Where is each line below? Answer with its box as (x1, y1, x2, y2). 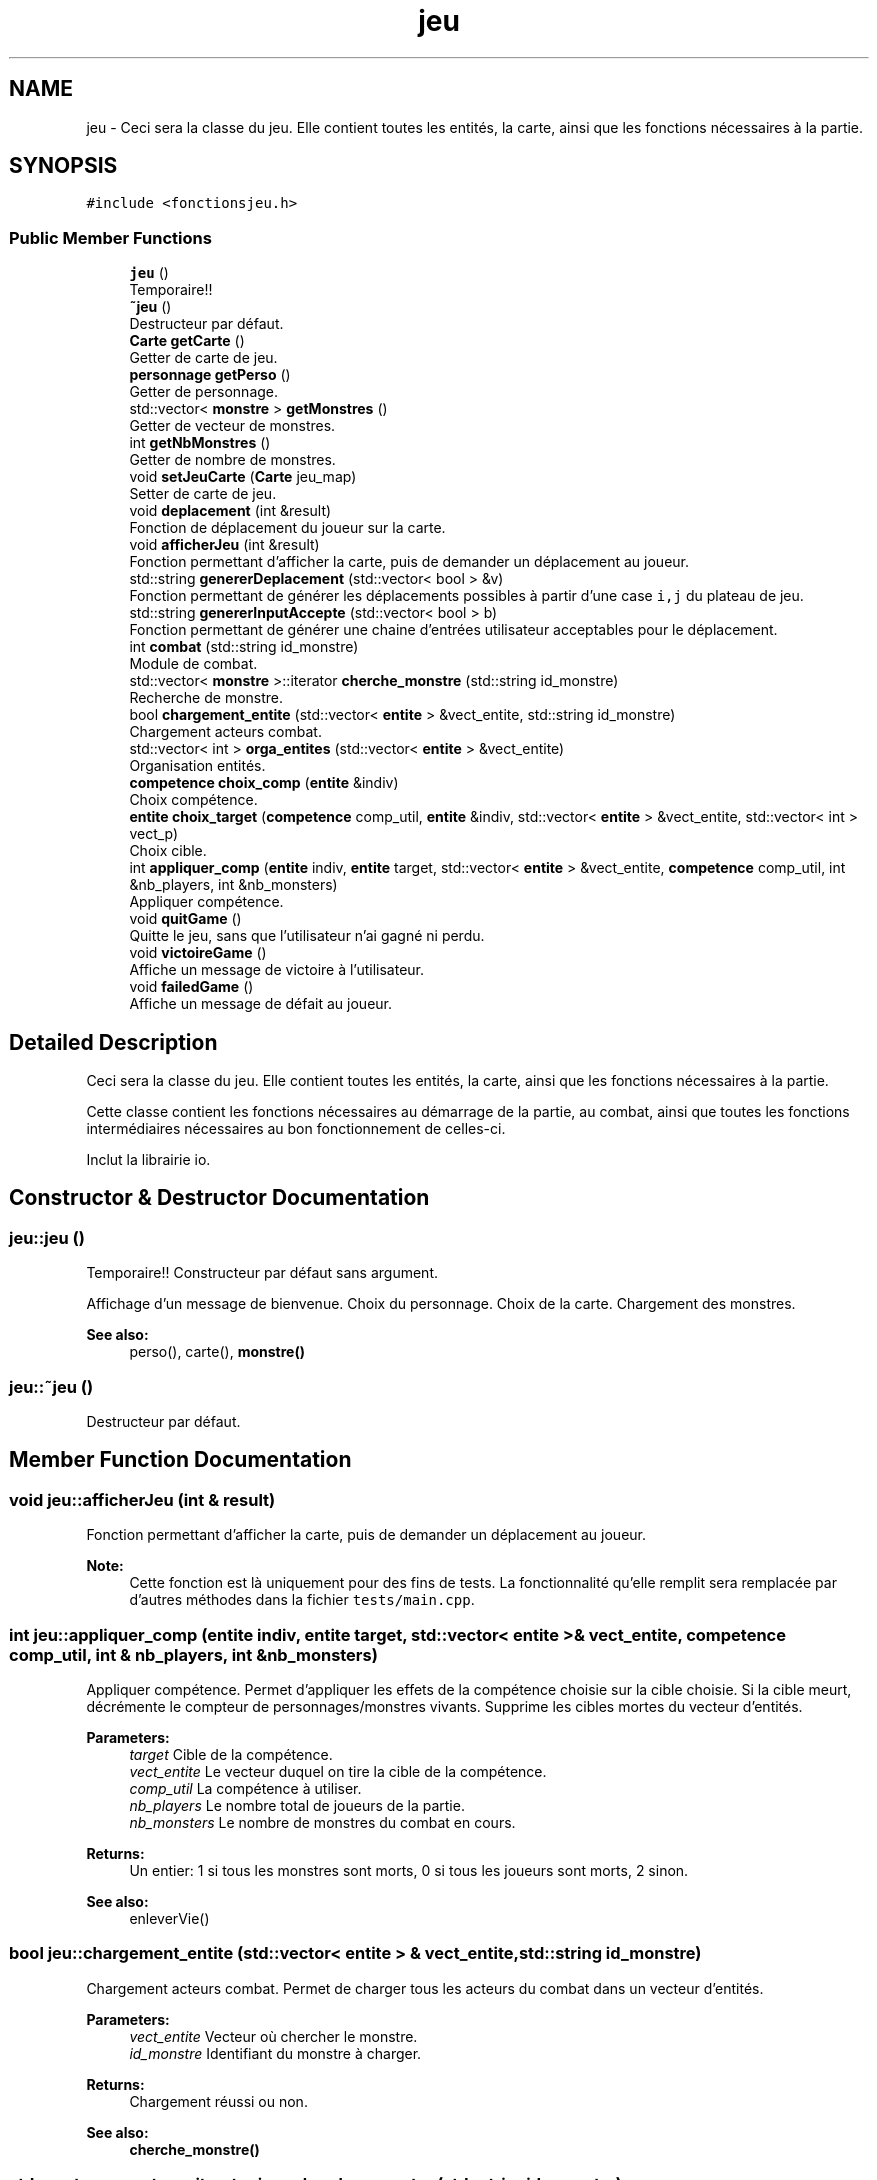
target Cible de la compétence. (129, 1745, 333, 1763)
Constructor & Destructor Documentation (9, 1185, 430, 1211)
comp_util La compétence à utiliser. (129, 1779, 362, 1797)
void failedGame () (129, 978, 254, 996)
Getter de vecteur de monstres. (129, 417, 336, 435)
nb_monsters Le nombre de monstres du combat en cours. (129, 1813, 516, 1831)
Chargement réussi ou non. (129, 2092, 308, 2110)
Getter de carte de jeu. (129, 349, 278, 367)
